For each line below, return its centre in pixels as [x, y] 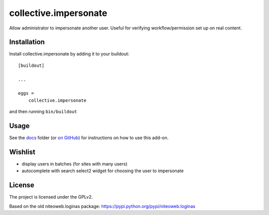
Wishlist [22, 152]
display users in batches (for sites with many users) [75, 164]
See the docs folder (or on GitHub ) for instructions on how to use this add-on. [89, 138]
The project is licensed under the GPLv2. [51, 197]
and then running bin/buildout [43, 112]
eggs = [26, 93]
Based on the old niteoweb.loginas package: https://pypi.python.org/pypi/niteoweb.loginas [102, 206]
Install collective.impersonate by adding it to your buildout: [69, 54]
